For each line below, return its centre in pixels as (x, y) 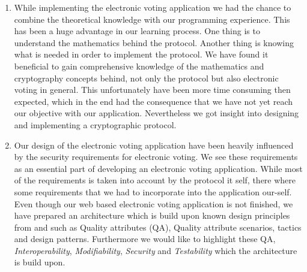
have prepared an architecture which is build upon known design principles (152, 215)
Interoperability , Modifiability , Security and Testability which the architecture (156, 250)
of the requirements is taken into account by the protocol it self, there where (155, 180)
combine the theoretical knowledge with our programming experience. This (152, 19)
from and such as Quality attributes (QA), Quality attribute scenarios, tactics (158, 227)
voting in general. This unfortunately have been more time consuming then (152, 90)
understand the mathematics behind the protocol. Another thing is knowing (154, 42)
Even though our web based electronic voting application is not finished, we (153, 203)
